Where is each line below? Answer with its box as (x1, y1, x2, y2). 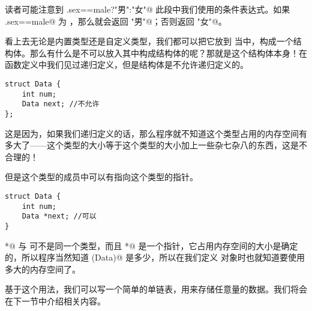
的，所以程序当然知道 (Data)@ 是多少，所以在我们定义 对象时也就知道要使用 (5, 251, 305, 264)
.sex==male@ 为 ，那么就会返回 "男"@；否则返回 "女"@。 (5, 14, 227, 27)
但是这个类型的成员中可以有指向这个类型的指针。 (5, 171, 198, 183)
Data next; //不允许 (22, 100, 100, 109)
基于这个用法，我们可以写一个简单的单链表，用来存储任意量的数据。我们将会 (5, 283, 307, 295)
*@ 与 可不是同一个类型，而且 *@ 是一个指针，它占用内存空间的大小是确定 (5, 239, 298, 252)
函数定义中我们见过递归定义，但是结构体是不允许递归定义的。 (5, 58, 248, 71)
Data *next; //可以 (22, 212, 97, 221)
